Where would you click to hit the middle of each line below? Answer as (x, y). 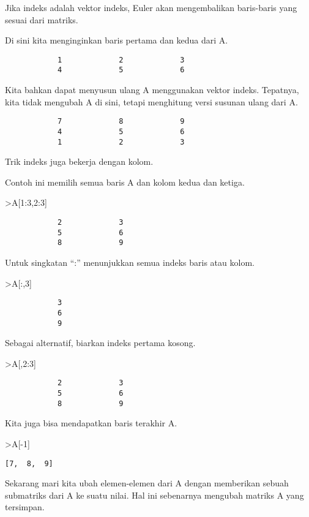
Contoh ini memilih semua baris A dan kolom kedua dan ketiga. (125, 182)
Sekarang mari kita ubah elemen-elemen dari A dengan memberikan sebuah (147, 483)
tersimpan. (25, 507)
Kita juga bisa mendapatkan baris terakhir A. (91, 423)
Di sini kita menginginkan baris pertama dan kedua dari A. (117, 40)
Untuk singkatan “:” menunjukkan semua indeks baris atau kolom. (130, 262)
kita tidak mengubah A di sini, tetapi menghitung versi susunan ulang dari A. (151, 101)
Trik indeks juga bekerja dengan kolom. (79, 161)
